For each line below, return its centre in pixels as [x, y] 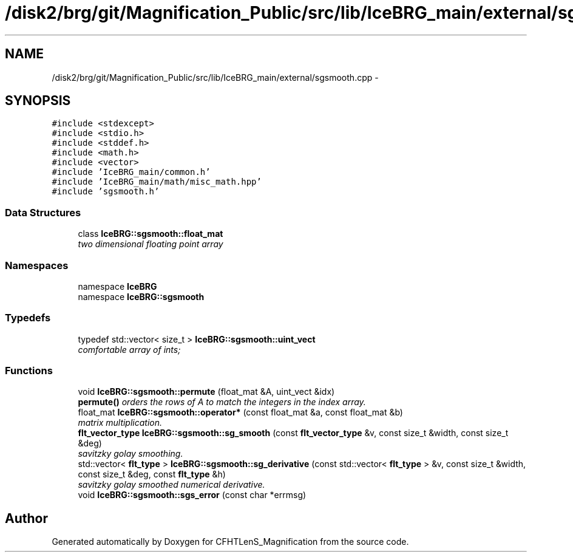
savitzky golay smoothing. [131, 454]
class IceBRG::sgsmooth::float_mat [151, 234]
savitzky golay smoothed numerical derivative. [171, 485]
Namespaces [37, 265]
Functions [29, 371]
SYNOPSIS [38, 101]
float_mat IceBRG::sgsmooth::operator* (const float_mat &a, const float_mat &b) [240, 412]
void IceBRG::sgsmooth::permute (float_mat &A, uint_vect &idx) [206, 392]
